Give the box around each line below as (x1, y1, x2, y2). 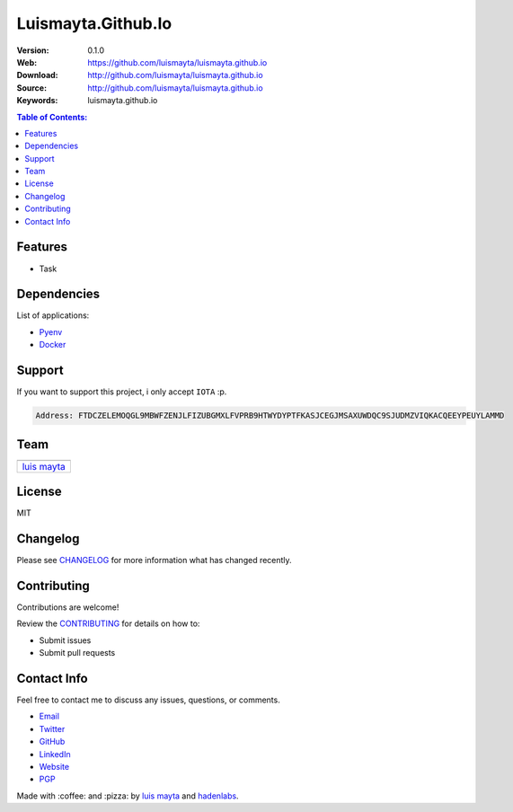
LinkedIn (39, 748, 71, 759)
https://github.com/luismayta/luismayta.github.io (87, 57, 268, 67)
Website (39, 761, 70, 772)
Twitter (39, 723, 66, 734)
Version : (16, 45, 49, 56)
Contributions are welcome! (16, 602, 119, 613)
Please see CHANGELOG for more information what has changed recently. (16, 555, 292, 566)
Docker (39, 340, 66, 350)
